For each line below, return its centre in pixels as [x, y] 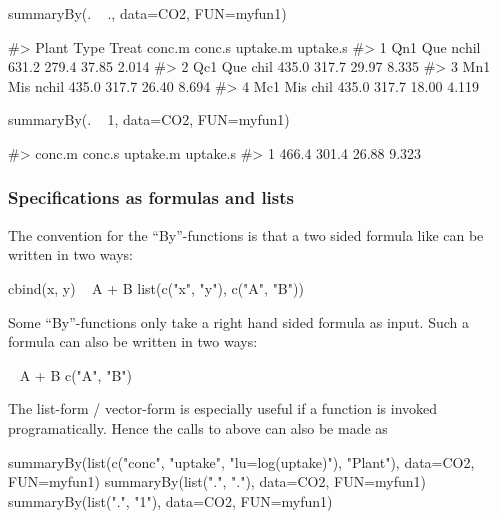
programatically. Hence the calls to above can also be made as [198, 427]
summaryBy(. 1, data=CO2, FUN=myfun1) [149, 119]
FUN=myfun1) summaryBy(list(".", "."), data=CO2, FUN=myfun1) [217, 481]
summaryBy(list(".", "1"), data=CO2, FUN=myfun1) [170, 500]
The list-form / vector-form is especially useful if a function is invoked [223, 408]
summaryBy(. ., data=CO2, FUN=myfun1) [147, 13]
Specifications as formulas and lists [151, 197]
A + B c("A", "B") [75, 374]
